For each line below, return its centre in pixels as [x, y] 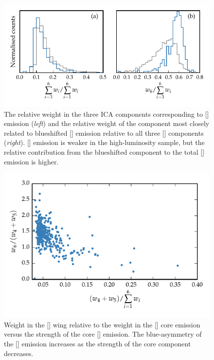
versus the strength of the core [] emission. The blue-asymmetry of [103, 334]
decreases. [19, 353]
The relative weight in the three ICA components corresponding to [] [107, 114]
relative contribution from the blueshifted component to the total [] [104, 152]
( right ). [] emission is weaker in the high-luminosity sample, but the [104, 142]
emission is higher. [31, 161]
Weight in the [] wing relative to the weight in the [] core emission [102, 324]
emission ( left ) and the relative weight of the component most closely [107, 123]
